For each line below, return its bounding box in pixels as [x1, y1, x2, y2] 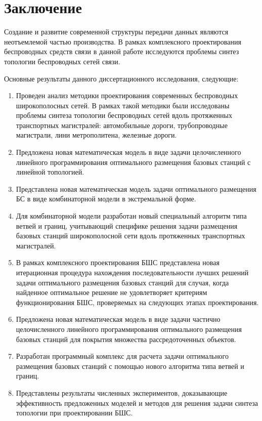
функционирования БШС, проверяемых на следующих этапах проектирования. [16, 297, 259, 307]
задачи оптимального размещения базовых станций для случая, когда [16, 277, 229, 287]
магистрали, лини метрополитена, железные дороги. [16, 130, 177, 140]
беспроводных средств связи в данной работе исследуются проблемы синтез [4, 46, 239, 57]
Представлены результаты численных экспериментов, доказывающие [16, 387, 228, 398]
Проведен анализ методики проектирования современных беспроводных [16, 90, 238, 101]
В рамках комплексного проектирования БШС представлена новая [16, 257, 220, 268]
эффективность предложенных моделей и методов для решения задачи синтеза [16, 397, 258, 408]
